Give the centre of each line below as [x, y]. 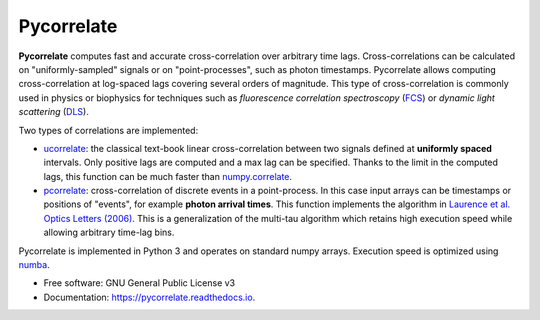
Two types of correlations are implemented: [108, 130]
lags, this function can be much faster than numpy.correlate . [168, 176]
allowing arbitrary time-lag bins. [109, 232]
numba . [34, 265]
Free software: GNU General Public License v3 [139, 283]
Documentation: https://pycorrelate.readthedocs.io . [149, 297]
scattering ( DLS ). [53, 112]
